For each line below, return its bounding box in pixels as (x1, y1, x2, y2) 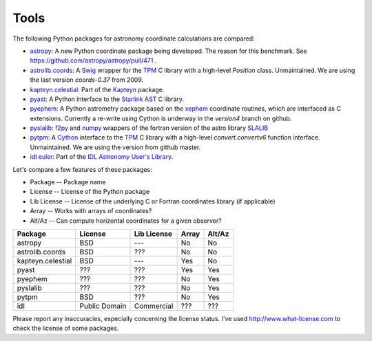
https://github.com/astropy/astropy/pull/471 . (30, 56, 157, 65)
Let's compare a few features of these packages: (12, 165, 153, 173)
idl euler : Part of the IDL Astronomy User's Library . (30, 153, 174, 161)
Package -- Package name (30, 178, 106, 186)
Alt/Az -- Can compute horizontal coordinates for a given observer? (30, 217, 222, 225)
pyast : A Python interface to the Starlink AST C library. (30, 95, 185, 103)
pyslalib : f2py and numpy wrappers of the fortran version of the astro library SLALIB (30, 124, 269, 132)
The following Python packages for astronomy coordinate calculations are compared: (12, 34, 255, 43)
